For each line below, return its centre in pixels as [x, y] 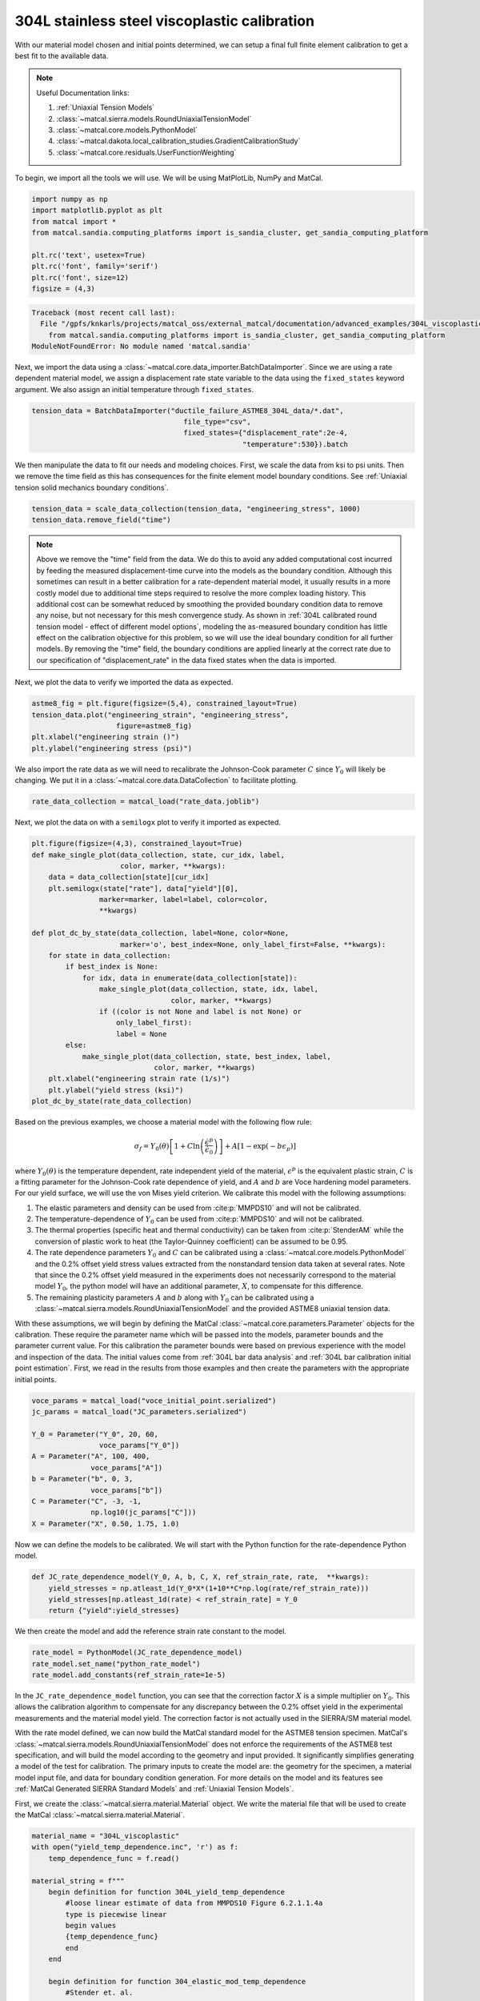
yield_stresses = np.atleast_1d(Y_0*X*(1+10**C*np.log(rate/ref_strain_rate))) [209, 1588]
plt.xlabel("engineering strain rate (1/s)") [139, 1079]
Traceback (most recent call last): [104, 313]
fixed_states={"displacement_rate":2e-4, [266, 433]
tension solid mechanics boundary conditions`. [92, 487]
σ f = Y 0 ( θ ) [152, 1147]
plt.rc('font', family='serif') [95, 267]
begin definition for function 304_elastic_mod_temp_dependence [177, 1982]
